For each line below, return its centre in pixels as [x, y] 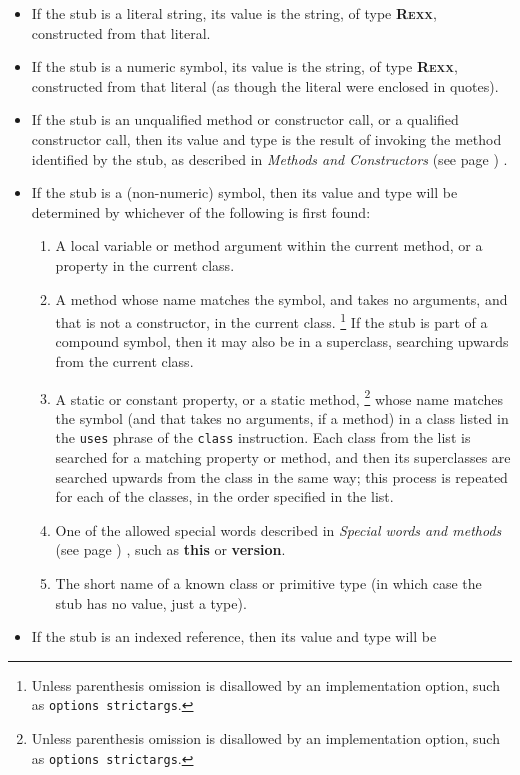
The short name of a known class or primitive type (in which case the [268, 583]
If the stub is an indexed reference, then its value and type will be [234, 636]
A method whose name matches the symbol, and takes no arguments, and [281, 298]
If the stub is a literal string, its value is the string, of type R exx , [234, 13]
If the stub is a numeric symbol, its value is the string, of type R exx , [244, 66]
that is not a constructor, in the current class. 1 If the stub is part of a [271, 320]
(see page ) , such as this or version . [170, 549]
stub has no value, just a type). [151, 602]
